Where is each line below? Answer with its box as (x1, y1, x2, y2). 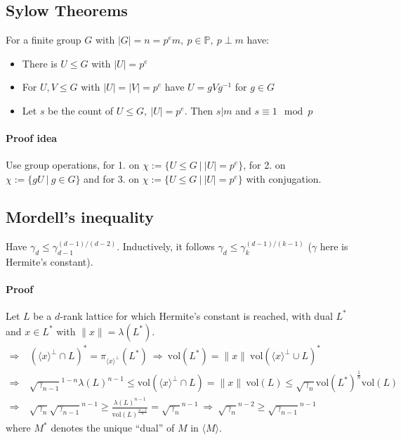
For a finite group (6, 32, 81, 47)
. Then (184, 103, 213, 117)
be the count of (48, 103, 114, 117)
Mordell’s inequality (6, 205, 155, 227)
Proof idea (6, 131, 58, 145)
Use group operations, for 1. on (6, 157, 140, 172)
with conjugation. (246, 171, 322, 186)
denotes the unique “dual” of (51, 420, 175, 434)
